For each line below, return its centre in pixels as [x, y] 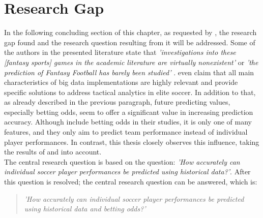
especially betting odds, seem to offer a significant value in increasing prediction [129, 112]
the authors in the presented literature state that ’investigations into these [120, 52]
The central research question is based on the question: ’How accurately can [122, 161]
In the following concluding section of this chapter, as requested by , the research [130, 32]
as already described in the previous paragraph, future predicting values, [117, 102]
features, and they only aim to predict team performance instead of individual [126, 132]
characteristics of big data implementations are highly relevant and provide [121, 82]
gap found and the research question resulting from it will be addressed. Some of [130, 42]
